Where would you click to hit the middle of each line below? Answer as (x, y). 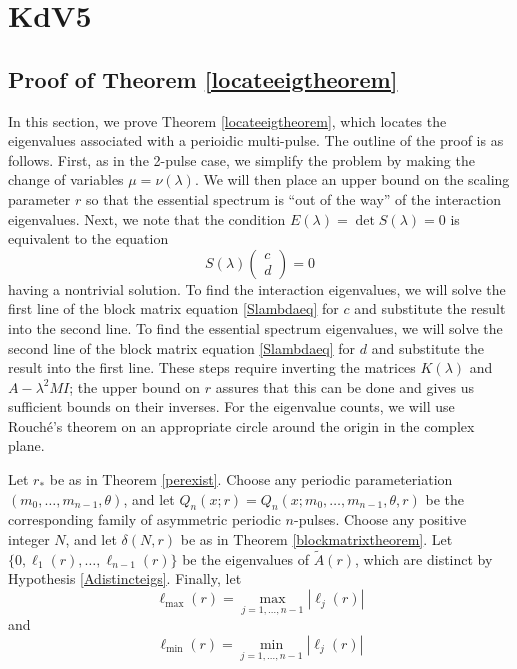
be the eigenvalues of (246, 558)
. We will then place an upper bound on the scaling (352, 179)
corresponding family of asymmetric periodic (144, 519)
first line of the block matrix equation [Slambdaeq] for (173, 308)
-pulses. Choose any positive (380, 519)
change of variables (66, 179)
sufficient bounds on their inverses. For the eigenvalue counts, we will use (231, 406)
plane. (26, 445)
